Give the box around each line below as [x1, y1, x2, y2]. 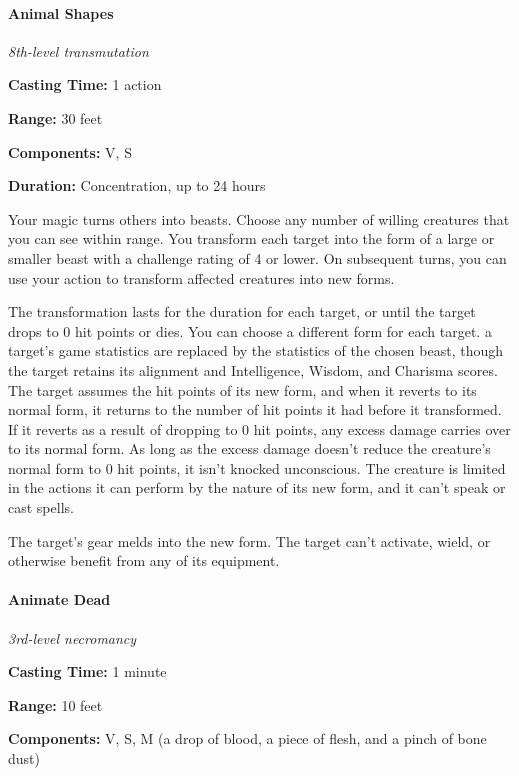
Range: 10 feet [8, 694, 103, 715]
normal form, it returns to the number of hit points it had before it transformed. [8, 399, 502, 420]
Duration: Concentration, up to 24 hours [8, 175, 266, 196]
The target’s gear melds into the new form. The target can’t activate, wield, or [8, 530, 491, 551]
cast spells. [8, 497, 74, 518]
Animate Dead [8, 589, 111, 610]
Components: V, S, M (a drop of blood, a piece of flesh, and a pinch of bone [8, 728, 487, 749]
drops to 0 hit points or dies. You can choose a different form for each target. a [8, 320, 492, 341]
